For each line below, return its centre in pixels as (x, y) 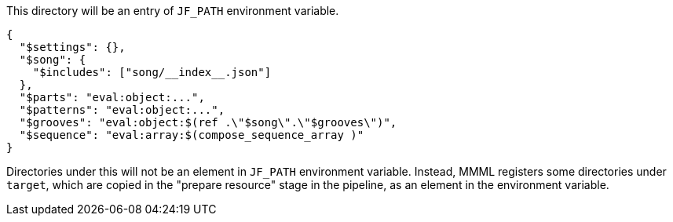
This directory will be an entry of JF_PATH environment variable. (173, 11)
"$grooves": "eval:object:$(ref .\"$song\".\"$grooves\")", (208, 122)
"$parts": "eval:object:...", (112, 97)
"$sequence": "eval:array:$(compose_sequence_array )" (192, 135)
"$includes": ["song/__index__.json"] (152, 72)
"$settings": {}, (72, 47)
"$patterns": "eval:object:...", (122, 110)
